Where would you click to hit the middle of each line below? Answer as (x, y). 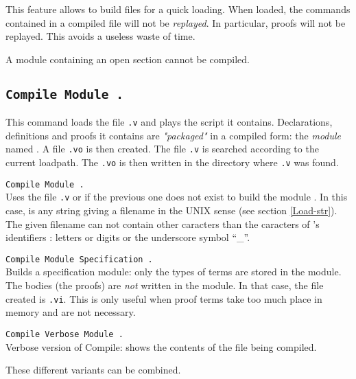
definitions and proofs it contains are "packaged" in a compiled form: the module (174, 135)
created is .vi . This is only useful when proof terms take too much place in (164, 298)
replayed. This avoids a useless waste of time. (100, 36)
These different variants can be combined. (93, 370)
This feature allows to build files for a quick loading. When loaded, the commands (178, 9)
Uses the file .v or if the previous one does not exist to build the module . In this (177, 197)
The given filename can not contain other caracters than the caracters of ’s (163, 223)
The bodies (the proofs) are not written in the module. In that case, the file (165, 285)
